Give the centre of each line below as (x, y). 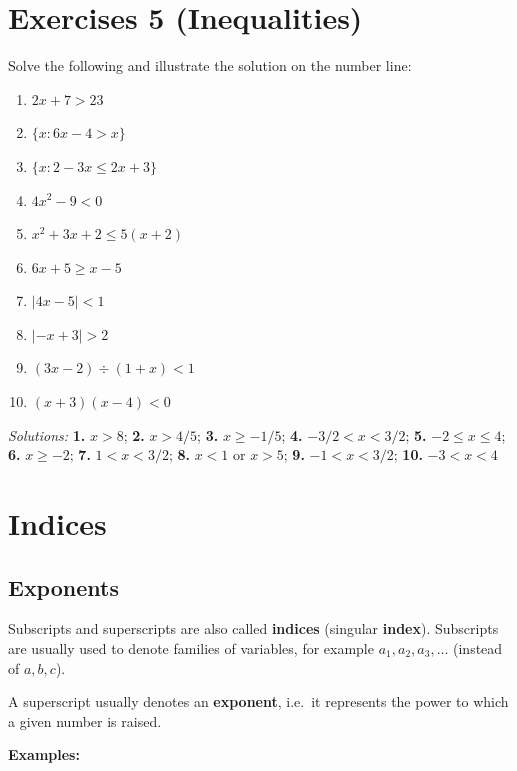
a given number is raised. (85, 720)
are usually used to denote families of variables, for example (191, 648)
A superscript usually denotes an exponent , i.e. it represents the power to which (258, 701)
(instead (478, 648)
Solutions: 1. (47, 434)
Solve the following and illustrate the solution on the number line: (210, 65)
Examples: (44, 754)
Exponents (63, 586)
